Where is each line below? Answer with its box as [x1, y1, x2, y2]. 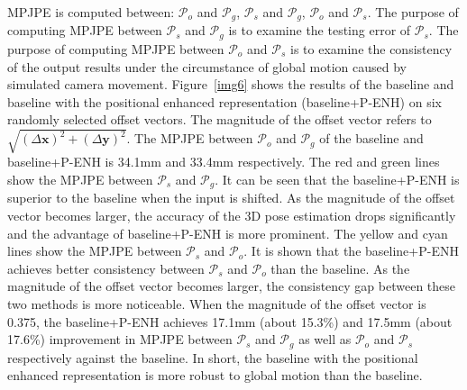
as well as [298, 330, 352, 349]
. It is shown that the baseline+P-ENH [243, 241, 459, 260]
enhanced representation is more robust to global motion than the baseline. [7, 366, 423, 385]
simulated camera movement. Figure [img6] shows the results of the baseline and [7, 75, 454, 94]
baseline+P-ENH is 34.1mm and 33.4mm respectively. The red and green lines [7, 152, 440, 171]
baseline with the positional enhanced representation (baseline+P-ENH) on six [7, 92, 442, 111]
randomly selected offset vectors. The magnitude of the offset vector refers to [7, 110, 432, 129]
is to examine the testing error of [228, 21, 411, 40]
